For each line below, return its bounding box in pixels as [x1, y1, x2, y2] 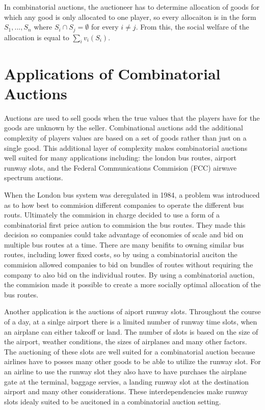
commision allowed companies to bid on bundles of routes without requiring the [4, 259, 253, 270]
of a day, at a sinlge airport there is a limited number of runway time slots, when [4, 316, 257, 327]
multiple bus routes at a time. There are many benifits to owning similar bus [4, 239, 244, 250]
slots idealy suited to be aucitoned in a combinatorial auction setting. [4, 396, 221, 406]
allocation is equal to [4, 32, 69, 42]
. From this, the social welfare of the [136, 21, 249, 32]
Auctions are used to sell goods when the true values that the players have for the [4, 112, 260, 123]
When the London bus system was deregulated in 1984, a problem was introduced [4, 189, 260, 200]
